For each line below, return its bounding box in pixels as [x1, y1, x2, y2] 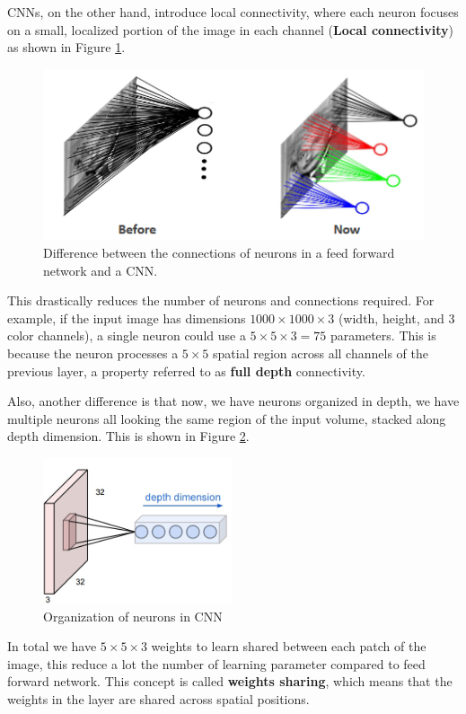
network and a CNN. [43, 260, 158, 279]
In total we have [7, 637, 97, 656]
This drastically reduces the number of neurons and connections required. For [7, 291, 435, 310]
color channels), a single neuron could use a [7, 326, 246, 345]
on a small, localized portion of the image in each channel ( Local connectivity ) [7, 20, 454, 39]
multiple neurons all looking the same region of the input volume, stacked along [7, 409, 446, 428]
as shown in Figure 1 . [7, 38, 126, 57]
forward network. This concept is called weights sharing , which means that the [7, 672, 453, 691]
